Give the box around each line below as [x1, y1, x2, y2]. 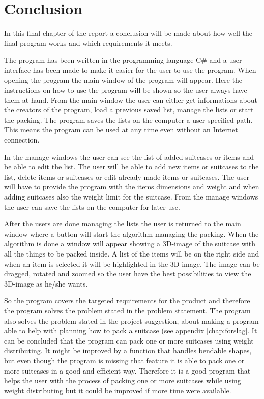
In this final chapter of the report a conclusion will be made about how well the [4, 27, 252, 38]
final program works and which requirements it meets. [4, 37, 172, 48]
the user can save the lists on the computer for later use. [4, 201, 180, 212]
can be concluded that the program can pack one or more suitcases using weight [4, 335, 254, 346]
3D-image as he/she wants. [4, 278, 88, 289]
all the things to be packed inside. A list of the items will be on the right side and [4, 248, 259, 259]
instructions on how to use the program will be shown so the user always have [4, 84, 247, 95]
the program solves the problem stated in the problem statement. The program [4, 305, 251, 316]
